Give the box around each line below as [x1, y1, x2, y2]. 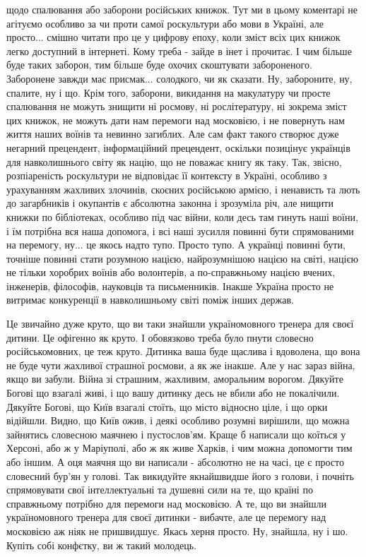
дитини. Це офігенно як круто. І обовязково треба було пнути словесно [6, 330, 314, 345]
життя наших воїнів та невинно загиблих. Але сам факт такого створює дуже [6, 126, 339, 141]
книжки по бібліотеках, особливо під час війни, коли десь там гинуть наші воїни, [6, 209, 358, 224]
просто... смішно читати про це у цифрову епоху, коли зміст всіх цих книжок [6, 30, 341, 44]
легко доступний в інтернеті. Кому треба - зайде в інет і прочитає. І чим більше [6, 43, 352, 58]
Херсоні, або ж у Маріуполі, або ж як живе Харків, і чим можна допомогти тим [6, 441, 353, 455]
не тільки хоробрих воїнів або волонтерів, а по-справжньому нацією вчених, [6, 265, 336, 280]
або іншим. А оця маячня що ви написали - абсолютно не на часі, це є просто [6, 455, 344, 469]
